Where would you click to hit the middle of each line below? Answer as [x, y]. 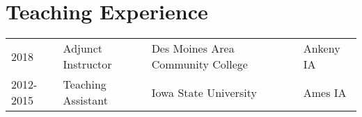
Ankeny [322, 48]
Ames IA [325, 92]
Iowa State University [204, 92]
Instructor [87, 64]
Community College [199, 64]
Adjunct [83, 48]
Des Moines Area [193, 48]
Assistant [85, 100]
